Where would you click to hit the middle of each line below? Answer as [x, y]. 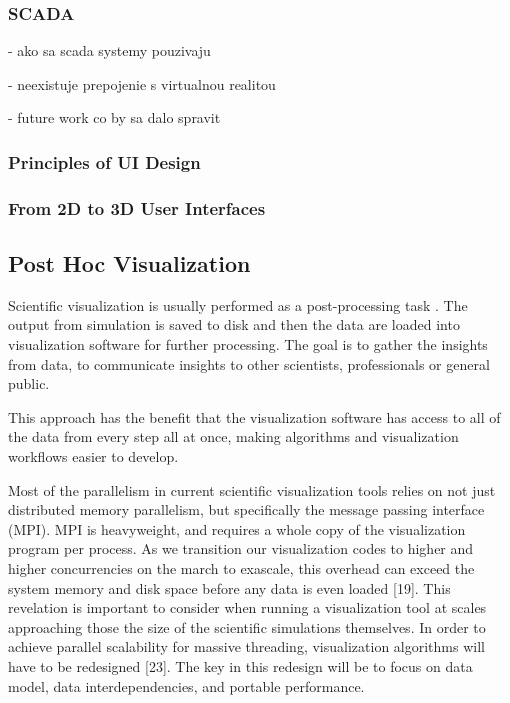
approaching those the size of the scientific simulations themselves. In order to [247, 626]
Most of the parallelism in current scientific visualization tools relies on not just [252, 489]
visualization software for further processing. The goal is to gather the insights [248, 344]
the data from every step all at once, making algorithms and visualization [233, 436]
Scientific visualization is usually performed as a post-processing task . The [238, 304]
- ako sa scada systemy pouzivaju [109, 50]
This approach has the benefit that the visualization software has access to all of [254, 416]
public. [29, 383]
